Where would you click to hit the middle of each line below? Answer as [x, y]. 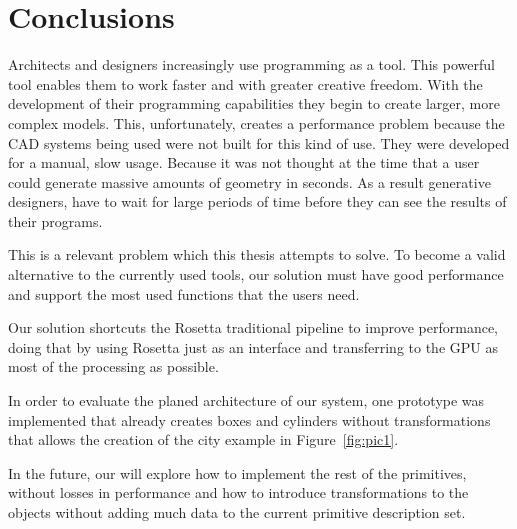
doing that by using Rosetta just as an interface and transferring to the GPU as [253, 346]
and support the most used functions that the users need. [184, 293]
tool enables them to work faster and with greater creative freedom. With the [245, 83]
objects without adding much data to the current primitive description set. [237, 512]
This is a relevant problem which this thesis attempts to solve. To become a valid [257, 254]
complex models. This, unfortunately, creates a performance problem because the [256, 122]
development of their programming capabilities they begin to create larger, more [254, 103]
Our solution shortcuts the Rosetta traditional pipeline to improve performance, [253, 327]
